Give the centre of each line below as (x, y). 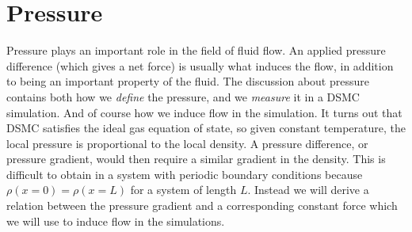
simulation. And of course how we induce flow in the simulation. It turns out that (204, 112)
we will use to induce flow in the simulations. (116, 221)
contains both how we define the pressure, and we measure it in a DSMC (183, 96)
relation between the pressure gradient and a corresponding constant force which (202, 205)
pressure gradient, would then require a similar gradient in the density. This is (196, 159)
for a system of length (183, 190)
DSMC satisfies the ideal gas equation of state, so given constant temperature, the (206, 128)
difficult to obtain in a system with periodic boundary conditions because (185, 174)
